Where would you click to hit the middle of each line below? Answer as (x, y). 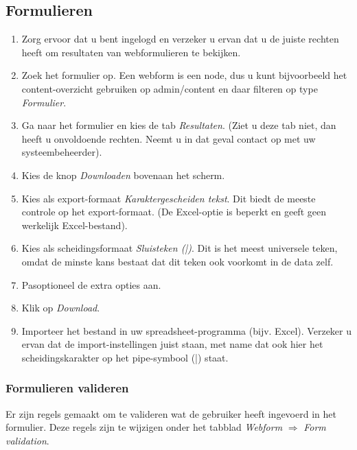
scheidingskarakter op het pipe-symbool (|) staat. (125, 357)
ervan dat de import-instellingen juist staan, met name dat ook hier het (172, 344)
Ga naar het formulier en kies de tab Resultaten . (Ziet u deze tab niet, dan (179, 125)
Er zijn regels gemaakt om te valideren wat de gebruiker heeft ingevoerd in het (171, 413)
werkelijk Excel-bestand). (74, 225)
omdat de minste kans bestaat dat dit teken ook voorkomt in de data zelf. (177, 261)
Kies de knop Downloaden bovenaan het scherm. (123, 175)
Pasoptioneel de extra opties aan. (91, 284)
